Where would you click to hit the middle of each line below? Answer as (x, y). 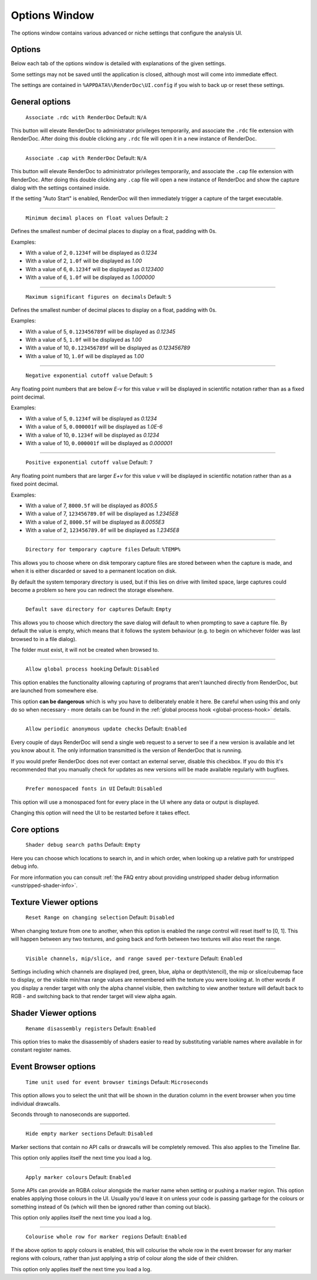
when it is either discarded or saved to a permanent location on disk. (94, 571)
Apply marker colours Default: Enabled (78, 1177)
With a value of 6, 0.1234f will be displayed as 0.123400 (95, 269)
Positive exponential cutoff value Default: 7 (89, 462)
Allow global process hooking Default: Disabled (92, 669)
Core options (35, 829)
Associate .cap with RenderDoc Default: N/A (86, 158)
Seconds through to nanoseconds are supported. (70, 1114)
